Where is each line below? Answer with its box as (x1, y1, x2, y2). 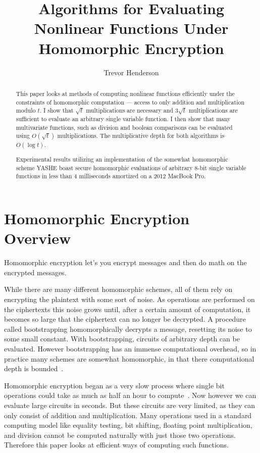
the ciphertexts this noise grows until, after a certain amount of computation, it (4, 304, 251, 314)
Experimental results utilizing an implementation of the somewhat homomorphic (16, 155, 228, 164)
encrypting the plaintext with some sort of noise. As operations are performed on (4, 294, 255, 304)
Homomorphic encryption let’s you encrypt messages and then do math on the (4, 257, 247, 268)
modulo (16, 106, 36, 115)
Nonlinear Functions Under (34, 18, 229, 38)
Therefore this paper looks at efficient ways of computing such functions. (4, 439, 229, 450)
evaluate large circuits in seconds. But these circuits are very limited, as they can (4, 399, 255, 410)
